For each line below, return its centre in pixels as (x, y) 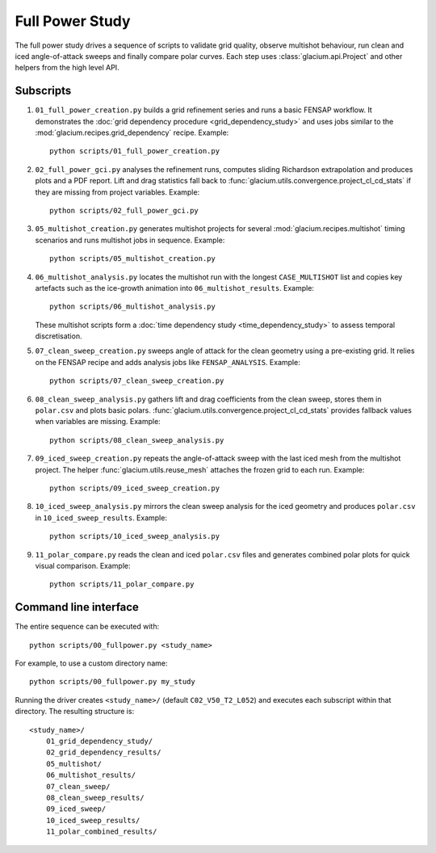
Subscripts (43, 91)
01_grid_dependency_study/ (99, 741)
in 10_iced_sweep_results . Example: (101, 518)
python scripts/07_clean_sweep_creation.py (137, 381)
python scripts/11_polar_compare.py (122, 584)
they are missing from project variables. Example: (117, 192)
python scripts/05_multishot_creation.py (132, 259)
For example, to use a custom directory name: (91, 663)
